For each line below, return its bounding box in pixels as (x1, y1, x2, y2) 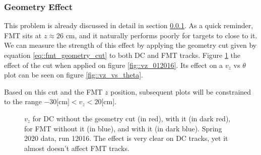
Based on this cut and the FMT (4, 86, 103, 97)
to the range (4, 96, 42, 107)
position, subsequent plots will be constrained (110, 86, 251, 97)
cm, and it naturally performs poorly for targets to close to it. (66, 30, 257, 40)
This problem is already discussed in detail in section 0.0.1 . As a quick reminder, (4, 20, 253, 31)
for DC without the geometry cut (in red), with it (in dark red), (32, 113, 231, 123)
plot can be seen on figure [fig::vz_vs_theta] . (4, 69, 143, 80)
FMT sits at (4, 30, 42, 40)
